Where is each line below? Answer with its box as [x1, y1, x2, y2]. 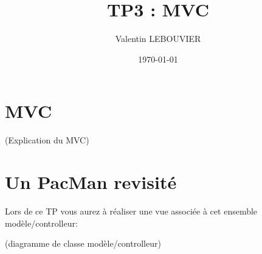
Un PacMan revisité [5, 170, 177, 194]
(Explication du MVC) [5, 134, 89, 146]
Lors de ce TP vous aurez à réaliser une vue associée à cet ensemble [5, 204, 258, 217]
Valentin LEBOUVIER [115, 32, 201, 45]
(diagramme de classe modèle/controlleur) [5, 237, 161, 250]
